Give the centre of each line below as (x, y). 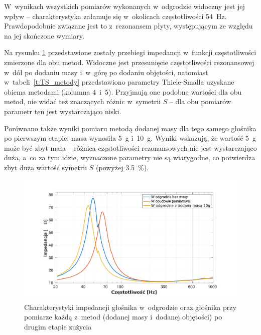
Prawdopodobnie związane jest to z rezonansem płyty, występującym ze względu (128, 26)
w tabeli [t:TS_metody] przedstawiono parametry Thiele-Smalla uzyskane (119, 82)
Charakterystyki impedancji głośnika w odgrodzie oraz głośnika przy (130, 307)
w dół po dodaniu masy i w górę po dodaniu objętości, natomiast (106, 72)
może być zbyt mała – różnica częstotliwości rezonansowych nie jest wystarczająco (130, 147)
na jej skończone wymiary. (44, 35)
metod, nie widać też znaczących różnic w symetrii (82, 101)
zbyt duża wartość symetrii (46, 167)
